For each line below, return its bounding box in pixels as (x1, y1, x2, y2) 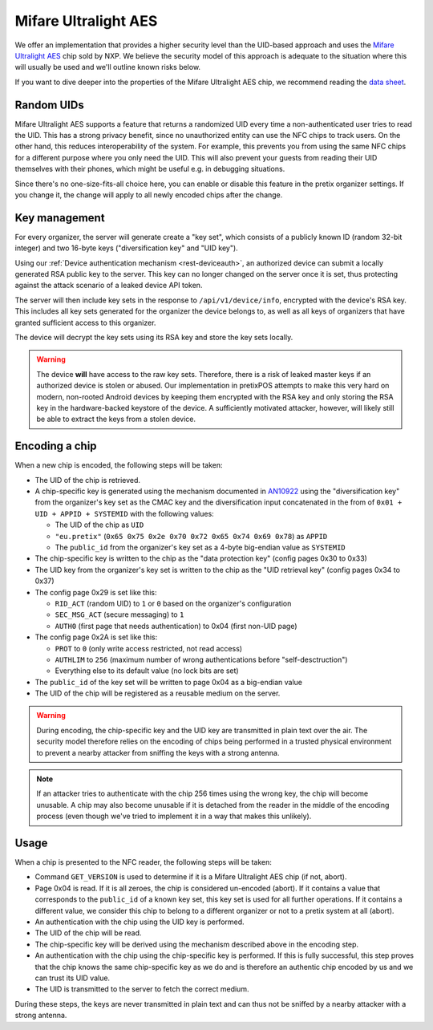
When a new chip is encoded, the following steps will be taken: (14, 460, 223, 470)
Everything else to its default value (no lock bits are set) (55, 666, 240, 675)
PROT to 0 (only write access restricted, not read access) (55, 643, 243, 653)
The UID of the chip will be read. (34, 928, 142, 938)
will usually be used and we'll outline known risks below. (14, 63, 200, 72)
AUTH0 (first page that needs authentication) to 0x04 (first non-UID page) (55, 621, 297, 631)
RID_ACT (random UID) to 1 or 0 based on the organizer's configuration (55, 598, 292, 608)
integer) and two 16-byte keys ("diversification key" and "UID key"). (14, 243, 238, 253)
